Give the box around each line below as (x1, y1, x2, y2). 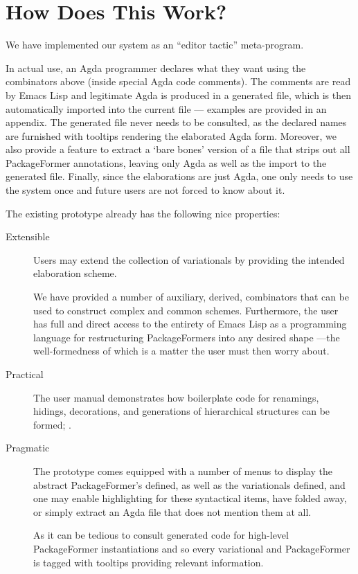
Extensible (6, 229, 50, 244)
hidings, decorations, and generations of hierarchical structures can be (33, 404, 330, 418)
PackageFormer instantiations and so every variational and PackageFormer (33, 541, 350, 555)
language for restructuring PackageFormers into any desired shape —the (33, 330, 340, 344)
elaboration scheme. (33, 266, 117, 280)
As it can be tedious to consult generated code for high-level (33, 528, 289, 542)
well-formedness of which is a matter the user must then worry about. (33, 343, 330, 358)
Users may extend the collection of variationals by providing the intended (33, 252, 345, 267)
